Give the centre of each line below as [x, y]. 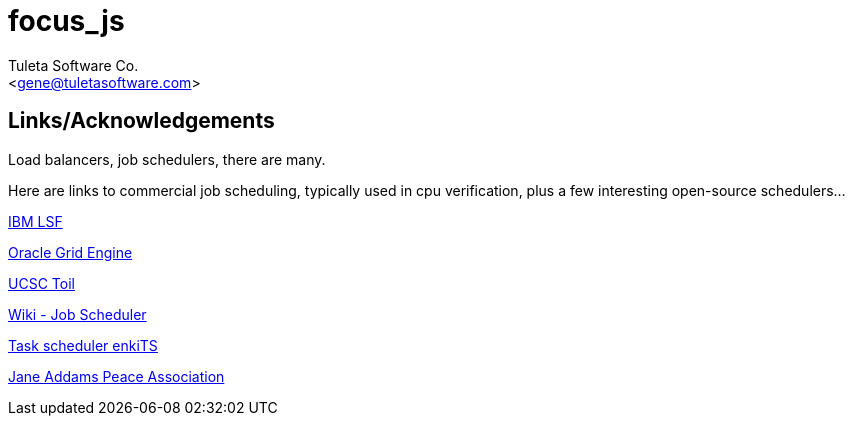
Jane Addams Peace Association [116, 376]
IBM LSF [35, 221]
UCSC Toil [41, 283]
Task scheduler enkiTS [83, 345]
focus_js [66, 21]
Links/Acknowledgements [141, 121]
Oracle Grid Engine [70, 252]
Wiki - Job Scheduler [77, 314]
